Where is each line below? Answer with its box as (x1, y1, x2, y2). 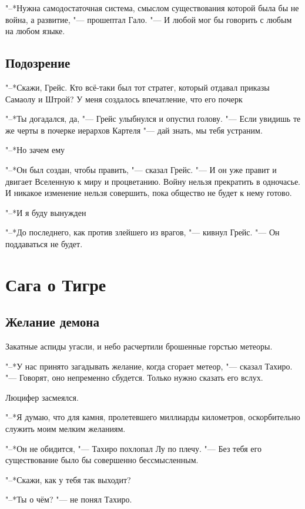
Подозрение (5, 54, 71, 72)
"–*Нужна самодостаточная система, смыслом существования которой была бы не (5, 2, 299, 14)
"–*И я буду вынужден (5, 206, 86, 218)
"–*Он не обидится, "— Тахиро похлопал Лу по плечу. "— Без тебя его (5, 442, 262, 454)
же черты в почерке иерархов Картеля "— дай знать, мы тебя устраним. (5, 124, 263, 136)
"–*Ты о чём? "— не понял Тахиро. (5, 493, 132, 505)
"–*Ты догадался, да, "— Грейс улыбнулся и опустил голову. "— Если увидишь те (5, 112, 301, 125)
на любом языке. (5, 25, 65, 37)
